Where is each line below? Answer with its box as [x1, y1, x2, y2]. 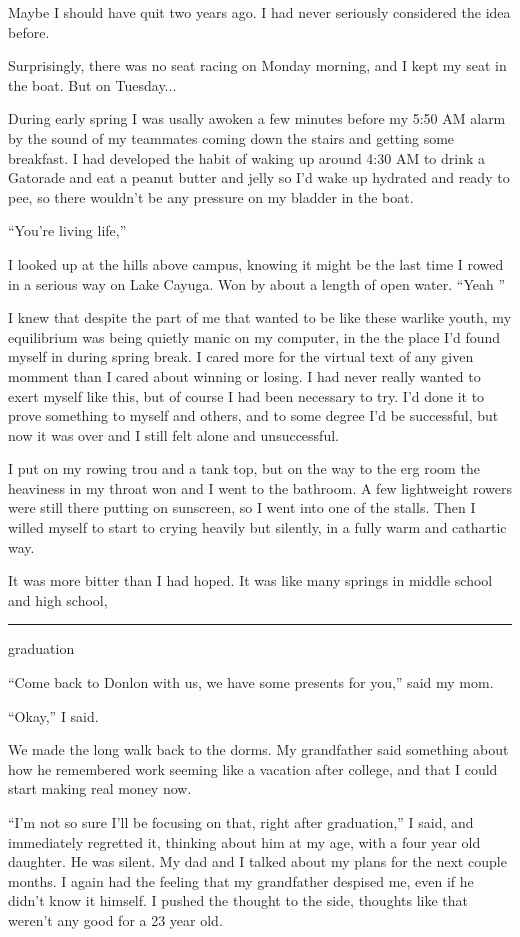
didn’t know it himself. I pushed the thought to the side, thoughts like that [8, 890, 469, 911]
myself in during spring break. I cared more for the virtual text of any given [8, 346, 474, 367]
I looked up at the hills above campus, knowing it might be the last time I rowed [8, 253, 504, 274]
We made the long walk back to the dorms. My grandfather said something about [8, 739, 509, 760]
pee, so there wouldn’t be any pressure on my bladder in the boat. [8, 186, 414, 207]
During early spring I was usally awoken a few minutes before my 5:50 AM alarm [8, 108, 506, 129]
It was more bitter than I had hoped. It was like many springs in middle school [8, 570, 493, 591]
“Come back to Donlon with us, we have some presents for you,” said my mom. [8, 672, 494, 693]
